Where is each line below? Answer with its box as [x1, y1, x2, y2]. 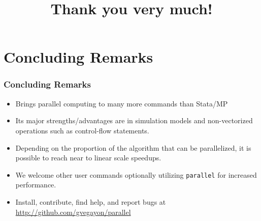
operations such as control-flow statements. [15, 125, 149, 135]
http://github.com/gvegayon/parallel [15, 206, 131, 217]
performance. [15, 179, 56, 190]
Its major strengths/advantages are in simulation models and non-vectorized [15, 115, 253, 126]
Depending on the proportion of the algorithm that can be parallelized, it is [15, 142, 251, 153]
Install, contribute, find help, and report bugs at [15, 197, 166, 207]
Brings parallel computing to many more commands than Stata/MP [15, 98, 228, 108]
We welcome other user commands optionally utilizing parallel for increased [15, 169, 257, 180]
